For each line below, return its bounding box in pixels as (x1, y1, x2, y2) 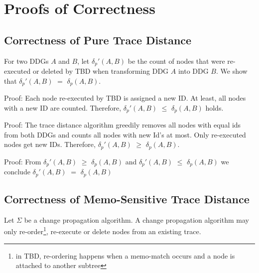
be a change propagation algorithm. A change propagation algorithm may (24, 214, 249, 225)
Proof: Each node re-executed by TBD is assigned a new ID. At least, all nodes (4, 93, 246, 103)
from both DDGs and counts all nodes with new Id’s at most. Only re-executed (4, 129, 246, 139)
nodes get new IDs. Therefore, (4, 139, 96, 149)
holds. (205, 102, 224, 113)
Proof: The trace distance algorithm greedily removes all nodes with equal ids (4, 120, 241, 130)
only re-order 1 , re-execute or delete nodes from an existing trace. (4, 225, 201, 237)
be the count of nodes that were (128, 55, 225, 66)
